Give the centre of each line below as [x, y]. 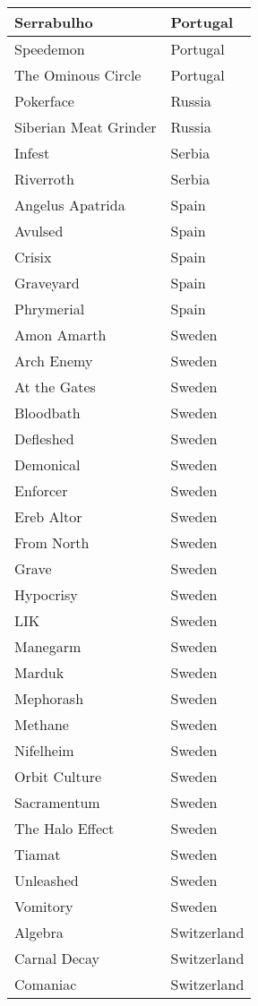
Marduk [39, 672]
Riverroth [44, 179]
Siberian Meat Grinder [86, 127]
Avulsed [39, 231]
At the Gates [55, 387]
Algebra [39, 932]
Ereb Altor [48, 516]
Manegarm [48, 646]
